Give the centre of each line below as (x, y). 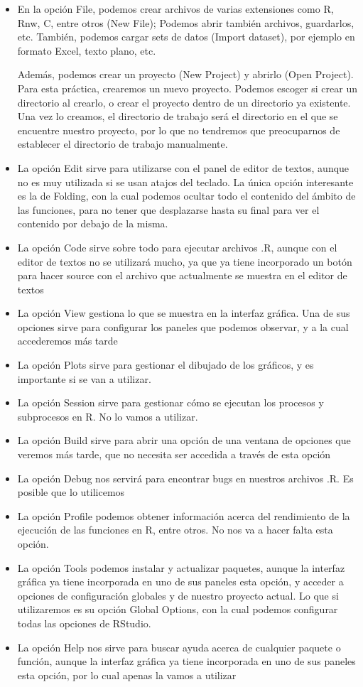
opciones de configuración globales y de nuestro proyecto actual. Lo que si (178, 595)
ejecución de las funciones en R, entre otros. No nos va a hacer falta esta (175, 530)
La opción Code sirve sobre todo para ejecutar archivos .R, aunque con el (177, 247)
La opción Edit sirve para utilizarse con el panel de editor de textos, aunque (183, 167)
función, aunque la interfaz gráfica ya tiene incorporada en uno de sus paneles (186, 661)
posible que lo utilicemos (71, 492)
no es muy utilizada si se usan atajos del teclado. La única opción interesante (185, 182)
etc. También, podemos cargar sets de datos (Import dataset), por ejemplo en (186, 37)
